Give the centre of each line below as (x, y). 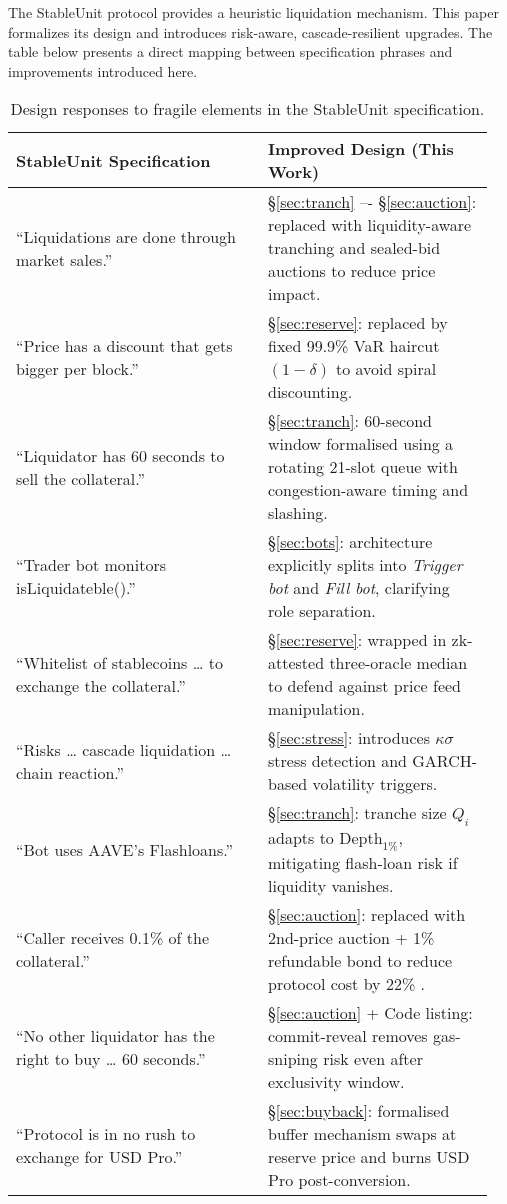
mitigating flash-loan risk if (362, 862)
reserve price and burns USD (368, 1156)
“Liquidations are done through (126, 236)
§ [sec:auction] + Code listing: (370, 1012)
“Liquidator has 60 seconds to (120, 455)
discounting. (310, 392)
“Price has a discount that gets (124, 346)
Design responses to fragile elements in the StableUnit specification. (247, 109)
